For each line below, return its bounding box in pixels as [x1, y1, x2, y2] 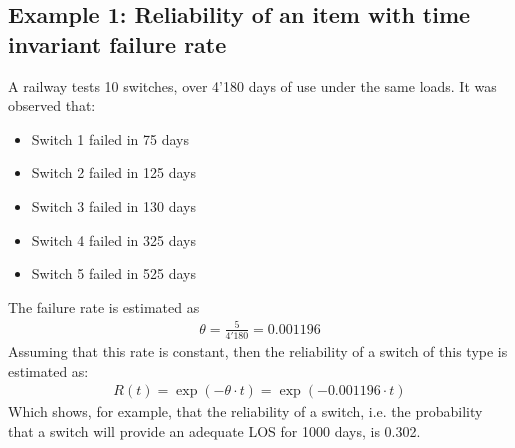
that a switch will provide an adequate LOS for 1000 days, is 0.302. [8, 421, 421, 442]
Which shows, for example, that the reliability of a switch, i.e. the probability [8, 401, 483, 422]
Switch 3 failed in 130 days [31, 195, 196, 216]
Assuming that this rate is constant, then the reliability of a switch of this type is [8, 341, 508, 362]
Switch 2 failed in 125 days [31, 162, 196, 183]
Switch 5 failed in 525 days [31, 263, 196, 284]
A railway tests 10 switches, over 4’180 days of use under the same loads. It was [8, 75, 497, 96]
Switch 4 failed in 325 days [31, 229, 196, 250]
